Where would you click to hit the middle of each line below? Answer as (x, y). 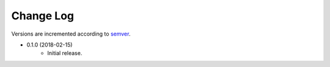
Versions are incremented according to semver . (71, 34)
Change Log (43, 16)
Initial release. (65, 53)
